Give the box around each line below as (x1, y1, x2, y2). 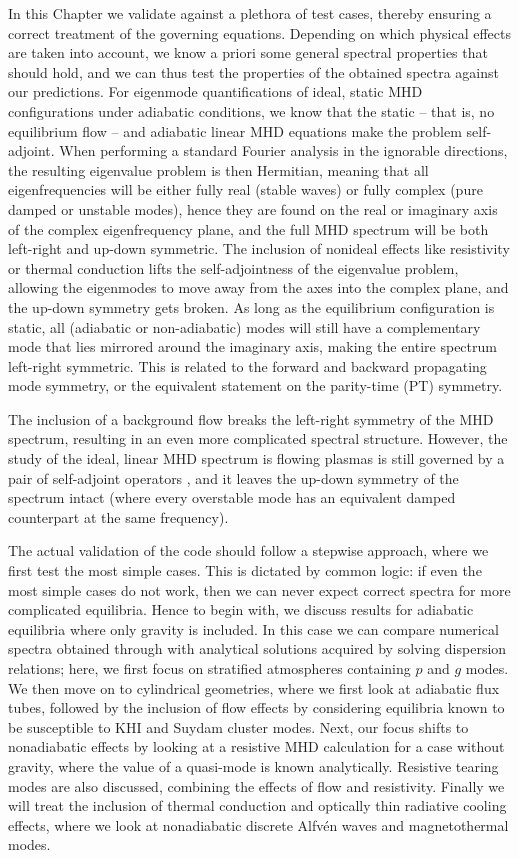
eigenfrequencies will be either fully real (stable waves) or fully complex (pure (8, 179, 483, 200)
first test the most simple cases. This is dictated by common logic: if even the (8, 560, 482, 581)
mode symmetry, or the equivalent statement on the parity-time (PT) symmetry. (8, 375, 503, 396)
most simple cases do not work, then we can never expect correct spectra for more (8, 579, 511, 600)
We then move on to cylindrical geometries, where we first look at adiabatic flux (8, 677, 500, 698)
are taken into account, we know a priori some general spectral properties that (8, 42, 488, 63)
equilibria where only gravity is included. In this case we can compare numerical (8, 618, 499, 639)
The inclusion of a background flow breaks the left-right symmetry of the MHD (8, 408, 494, 429)
